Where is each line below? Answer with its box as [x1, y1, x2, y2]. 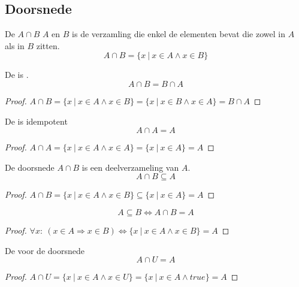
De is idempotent [5, 114, 68, 127]
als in [5, 39, 25, 52]
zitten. [36, 39, 60, 52]
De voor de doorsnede [5, 244, 84, 256]
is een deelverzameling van [81, 161, 179, 173]
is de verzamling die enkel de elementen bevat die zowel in [72, 28, 285, 40]
